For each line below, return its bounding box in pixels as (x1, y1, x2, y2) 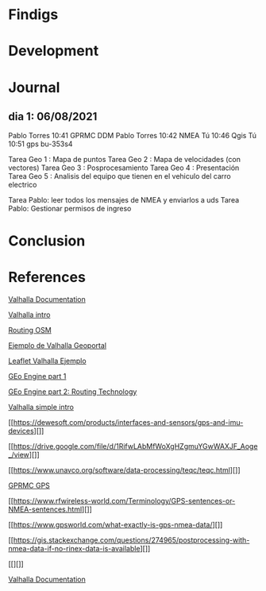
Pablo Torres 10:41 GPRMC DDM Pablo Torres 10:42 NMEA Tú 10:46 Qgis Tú (8, 131, 256, 141)
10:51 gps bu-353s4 (8, 139, 73, 149)
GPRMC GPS (8, 481, 50, 490)
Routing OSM (8, 325, 52, 334)
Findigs (8, 6, 59, 24)
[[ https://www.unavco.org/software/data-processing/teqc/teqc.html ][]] (8, 465, 241, 474)
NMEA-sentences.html (8, 504, 83, 514)
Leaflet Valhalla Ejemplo (8, 356, 87, 365)
